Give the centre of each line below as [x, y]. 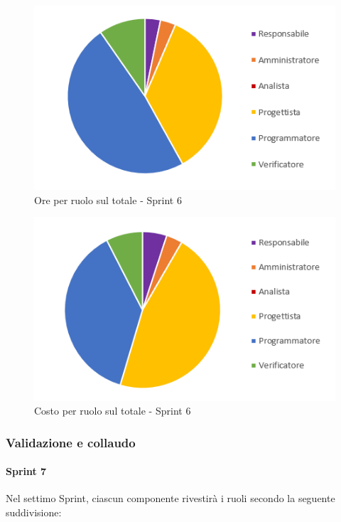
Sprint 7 [26, 471]
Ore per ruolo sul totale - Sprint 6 [108, 199]
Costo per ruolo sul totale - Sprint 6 [113, 411]
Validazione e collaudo [71, 442]
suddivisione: [34, 512]
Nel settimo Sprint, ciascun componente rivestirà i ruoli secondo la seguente [170, 498]
